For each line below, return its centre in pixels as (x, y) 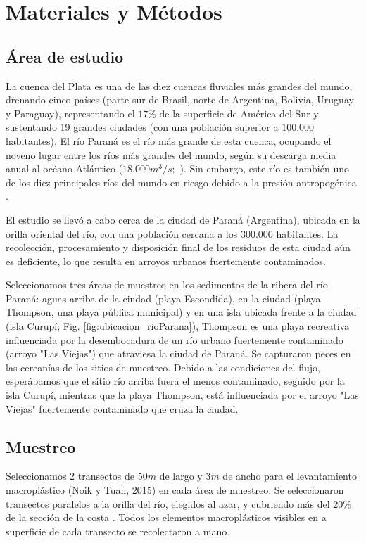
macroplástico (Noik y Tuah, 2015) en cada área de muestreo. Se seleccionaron (175, 490)
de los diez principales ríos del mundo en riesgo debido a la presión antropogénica (181, 182)
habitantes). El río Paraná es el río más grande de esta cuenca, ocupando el (169, 140)
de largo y (181, 476)
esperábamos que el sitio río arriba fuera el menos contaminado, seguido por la (175, 381)
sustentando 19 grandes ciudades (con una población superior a (142, 127)
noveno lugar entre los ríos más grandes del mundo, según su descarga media (171, 154)
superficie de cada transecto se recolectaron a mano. (118, 531)
